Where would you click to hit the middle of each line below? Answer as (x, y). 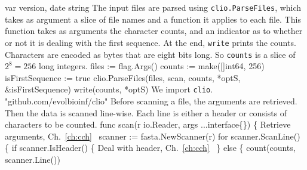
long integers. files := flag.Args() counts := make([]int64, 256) (152, 66)
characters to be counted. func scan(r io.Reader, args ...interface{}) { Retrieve (148, 124)
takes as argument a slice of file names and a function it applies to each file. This (153, 19)
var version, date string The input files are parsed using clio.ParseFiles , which (153, 7)
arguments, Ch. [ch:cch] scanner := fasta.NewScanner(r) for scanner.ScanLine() (153, 136)
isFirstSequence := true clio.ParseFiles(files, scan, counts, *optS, (123, 77)
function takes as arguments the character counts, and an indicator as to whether (154, 31)
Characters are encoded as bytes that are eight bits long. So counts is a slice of (150, 54)
